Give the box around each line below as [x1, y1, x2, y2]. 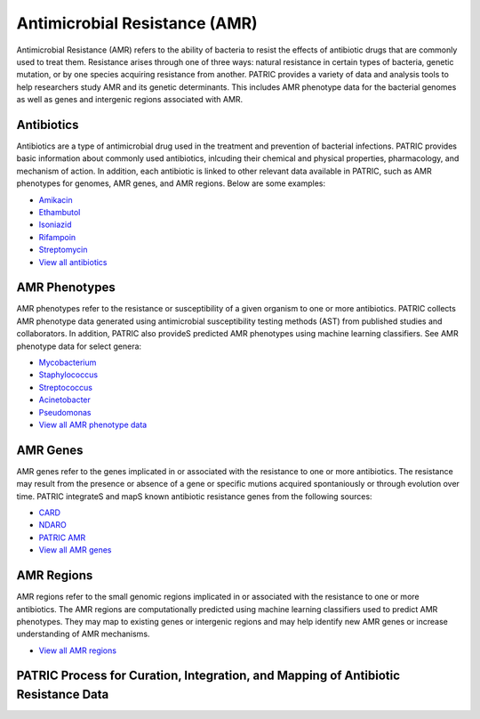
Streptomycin [38, 245, 88, 255]
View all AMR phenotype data [38, 419, 148, 430]
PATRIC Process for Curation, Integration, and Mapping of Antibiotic [16, 668, 400, 683]
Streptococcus [38, 382, 93, 392]
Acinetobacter [38, 394, 91, 405]
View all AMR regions [38, 645, 117, 656]
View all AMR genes [38, 545, 112, 555]
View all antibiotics [38, 256, 108, 267]
